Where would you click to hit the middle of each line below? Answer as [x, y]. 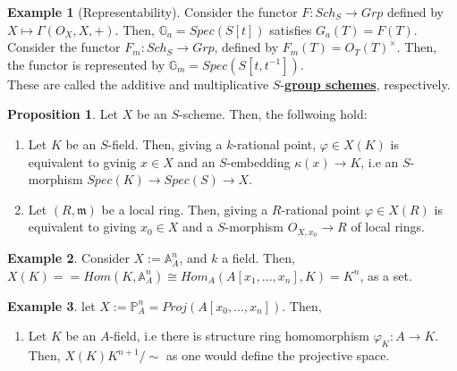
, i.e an [380, 161]
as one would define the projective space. [278, 355]
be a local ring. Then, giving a [185, 209]
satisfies [291, 29]
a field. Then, [258, 258]
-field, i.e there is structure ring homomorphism [239, 336]
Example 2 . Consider [68, 258]
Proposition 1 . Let [63, 114]
